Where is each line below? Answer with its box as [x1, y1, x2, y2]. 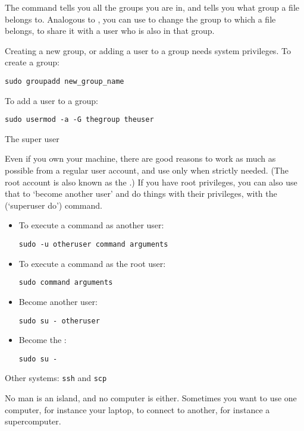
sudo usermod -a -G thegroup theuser [5, 115, 154, 124]
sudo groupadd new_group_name [5, 77, 124, 86]
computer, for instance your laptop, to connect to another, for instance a [5, 403, 270, 416]
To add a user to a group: [5, 94, 98, 106]
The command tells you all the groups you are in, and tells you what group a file [5, 1, 300, 13]
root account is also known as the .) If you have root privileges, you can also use [5, 175, 297, 188]
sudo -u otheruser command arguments [18, 240, 168, 249]
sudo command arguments [18, 278, 113, 287]
